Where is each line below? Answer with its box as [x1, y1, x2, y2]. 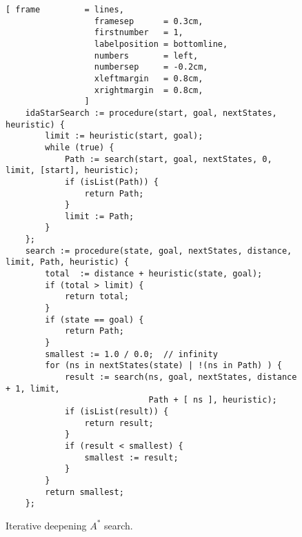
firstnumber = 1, [94, 28, 183, 38]
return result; [84, 418, 154, 428]
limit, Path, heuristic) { [6, 257, 129, 267]
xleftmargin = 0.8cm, [94, 73, 203, 83]
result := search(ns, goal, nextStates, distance [64, 372, 297, 382]
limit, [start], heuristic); [6, 165, 139, 176]
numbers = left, [94, 50, 199, 61]
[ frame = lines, [6, 5, 124, 14]
